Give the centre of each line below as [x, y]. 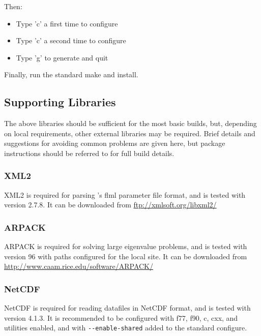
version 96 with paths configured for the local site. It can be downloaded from [126, 256]
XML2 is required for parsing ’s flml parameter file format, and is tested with [125, 194]
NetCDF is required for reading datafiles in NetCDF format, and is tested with [127, 308]
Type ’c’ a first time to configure [67, 23]
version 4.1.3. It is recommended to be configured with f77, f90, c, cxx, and [121, 317]
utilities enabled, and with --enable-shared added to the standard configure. [126, 328]
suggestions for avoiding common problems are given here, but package [115, 143]
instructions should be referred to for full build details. [89, 153]
